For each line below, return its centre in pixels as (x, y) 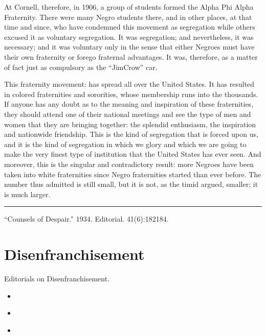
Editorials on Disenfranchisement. (57, 278)
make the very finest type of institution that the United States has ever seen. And (133, 154)
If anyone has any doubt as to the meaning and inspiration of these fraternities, (129, 104)
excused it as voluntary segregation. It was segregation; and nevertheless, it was (129, 37)
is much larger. (27, 194)
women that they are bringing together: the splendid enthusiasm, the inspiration (130, 124)
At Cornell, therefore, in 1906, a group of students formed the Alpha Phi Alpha (129, 7)
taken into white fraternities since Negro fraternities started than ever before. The (133, 174)
